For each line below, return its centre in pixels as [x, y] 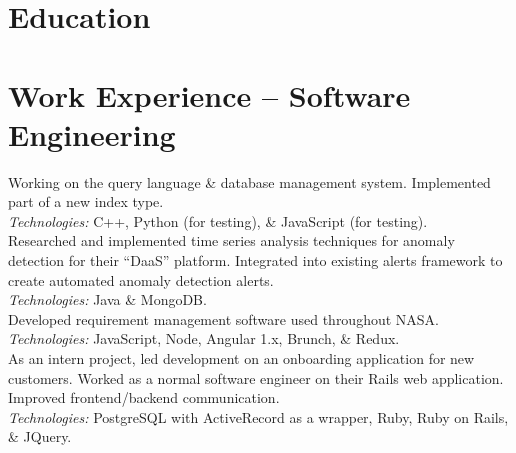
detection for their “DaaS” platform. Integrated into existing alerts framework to [255, 260]
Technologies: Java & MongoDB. [107, 299]
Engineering [92, 133]
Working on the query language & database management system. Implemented [249, 181]
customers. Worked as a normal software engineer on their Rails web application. [256, 377]
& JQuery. [40, 436]
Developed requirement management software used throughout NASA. [224, 318]
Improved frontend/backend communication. [144, 397]
